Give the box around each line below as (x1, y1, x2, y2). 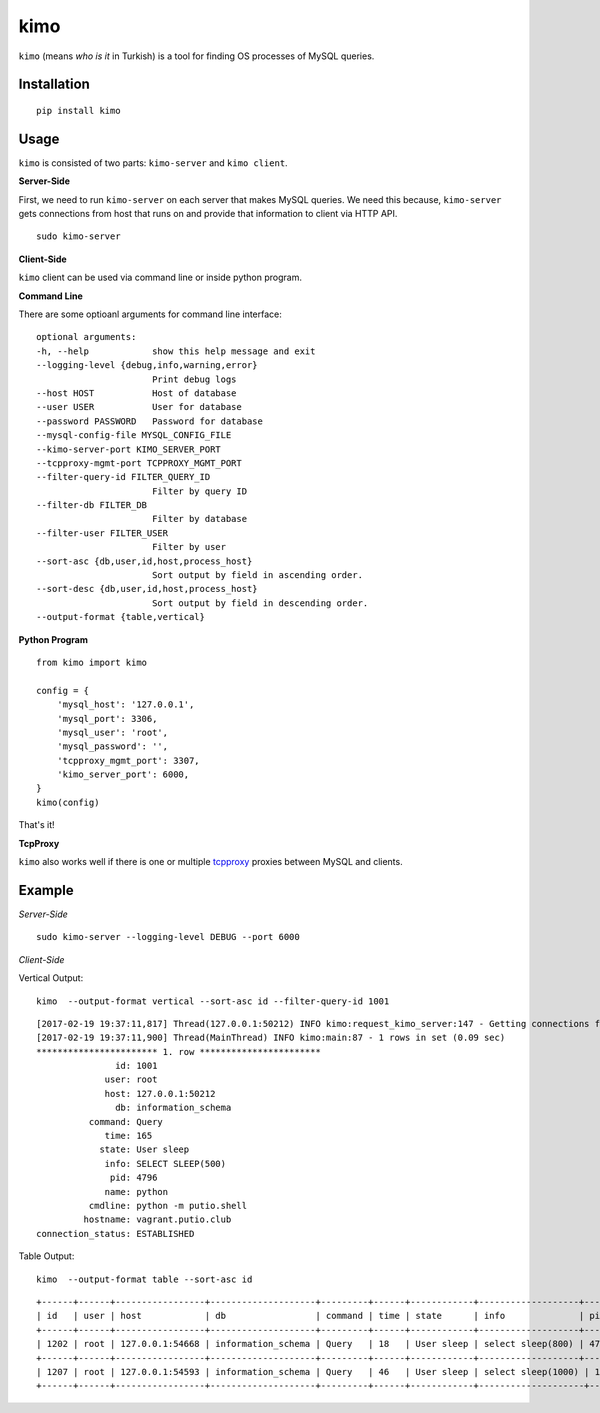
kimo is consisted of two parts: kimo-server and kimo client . (18, 156, 289, 169)
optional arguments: (36, 331, 137, 343)
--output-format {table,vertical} (36, 611, 205, 623)
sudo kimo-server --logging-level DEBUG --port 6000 (36, 931, 300, 943)
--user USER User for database (36, 401, 242, 413)
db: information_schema (115, 1102, 232, 1114)
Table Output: (18, 1250, 75, 1262)
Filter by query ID (151, 485, 248, 497)
